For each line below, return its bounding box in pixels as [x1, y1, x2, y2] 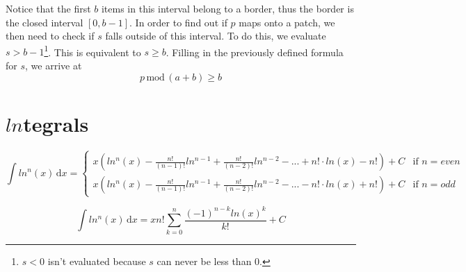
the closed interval [6, 15, 83, 29]
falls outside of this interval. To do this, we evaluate [105, 28, 326, 43]
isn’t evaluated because [47, 253, 146, 268]
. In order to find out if [129, 15, 227, 29]
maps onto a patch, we [239, 15, 335, 29]
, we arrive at [25, 58, 82, 73]
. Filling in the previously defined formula [166, 44, 344, 59]
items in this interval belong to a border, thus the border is [101, 1, 354, 15]
